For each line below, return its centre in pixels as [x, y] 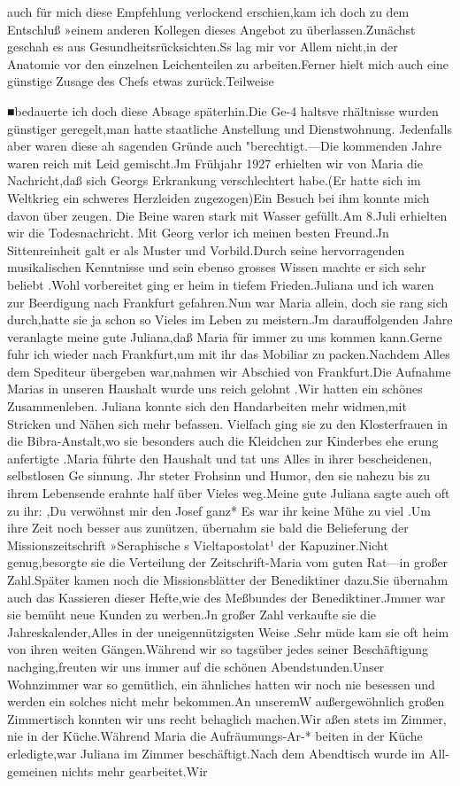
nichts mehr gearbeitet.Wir [134, 770]
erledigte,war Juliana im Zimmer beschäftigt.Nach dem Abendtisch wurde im [216, 753]
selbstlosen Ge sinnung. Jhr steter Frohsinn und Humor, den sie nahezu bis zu [219, 475]
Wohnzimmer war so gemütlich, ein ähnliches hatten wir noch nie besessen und [221, 684]
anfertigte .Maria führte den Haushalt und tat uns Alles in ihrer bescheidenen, [220, 458]
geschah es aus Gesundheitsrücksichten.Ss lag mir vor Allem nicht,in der [203, 47]
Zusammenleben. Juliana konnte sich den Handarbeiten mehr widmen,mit [207, 406]
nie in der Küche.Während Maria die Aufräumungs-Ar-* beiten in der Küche [215, 736]
